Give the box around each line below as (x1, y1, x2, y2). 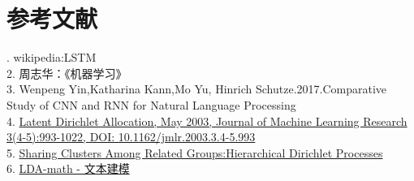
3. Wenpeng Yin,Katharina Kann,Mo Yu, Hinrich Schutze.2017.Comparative (6, 80, 387, 97)
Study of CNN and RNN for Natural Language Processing (6, 96, 296, 113)
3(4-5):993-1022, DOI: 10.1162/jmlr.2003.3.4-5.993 (6, 128, 256, 145)
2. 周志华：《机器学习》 (6, 64, 127, 81)
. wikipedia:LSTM (6, 49, 97, 66)
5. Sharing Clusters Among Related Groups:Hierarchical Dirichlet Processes (6, 144, 383, 161)
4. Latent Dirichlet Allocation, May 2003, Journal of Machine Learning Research (6, 112, 408, 129)
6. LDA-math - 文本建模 (6, 160, 130, 177)
